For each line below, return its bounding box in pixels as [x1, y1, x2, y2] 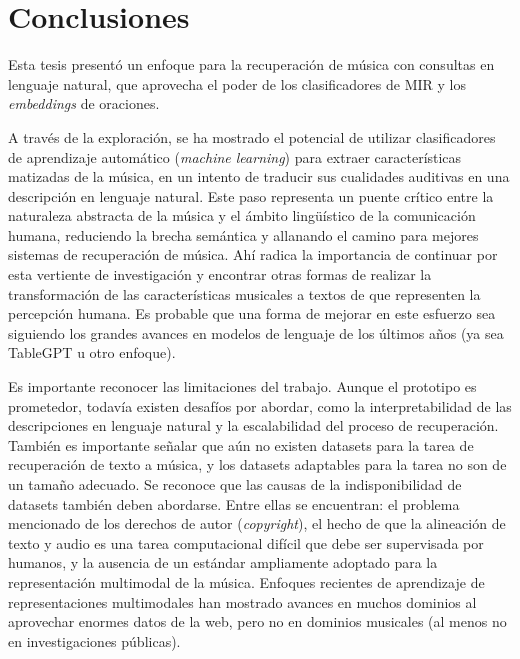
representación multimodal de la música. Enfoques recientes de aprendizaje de [8, 571, 485, 592]
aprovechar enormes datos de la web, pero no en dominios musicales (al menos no [8, 611, 507, 632]
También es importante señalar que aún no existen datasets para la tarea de [8, 434, 474, 455]
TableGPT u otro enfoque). [8, 342, 176, 363]
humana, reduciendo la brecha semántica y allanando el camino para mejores [8, 224, 479, 245]
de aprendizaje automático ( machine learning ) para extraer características [8, 146, 462, 167]
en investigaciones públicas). [8, 630, 181, 651]
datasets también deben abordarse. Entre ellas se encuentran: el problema [8, 493, 460, 514]
